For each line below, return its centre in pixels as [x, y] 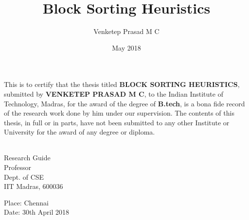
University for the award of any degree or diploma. [80, 132]
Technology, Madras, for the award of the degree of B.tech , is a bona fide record [124, 103]
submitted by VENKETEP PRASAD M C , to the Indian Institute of [114, 93]
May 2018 [126, 47]
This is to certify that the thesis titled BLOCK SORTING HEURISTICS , [122, 84]
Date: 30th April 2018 [37, 212]
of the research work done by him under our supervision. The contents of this [119, 113]
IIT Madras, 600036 [34, 186]
